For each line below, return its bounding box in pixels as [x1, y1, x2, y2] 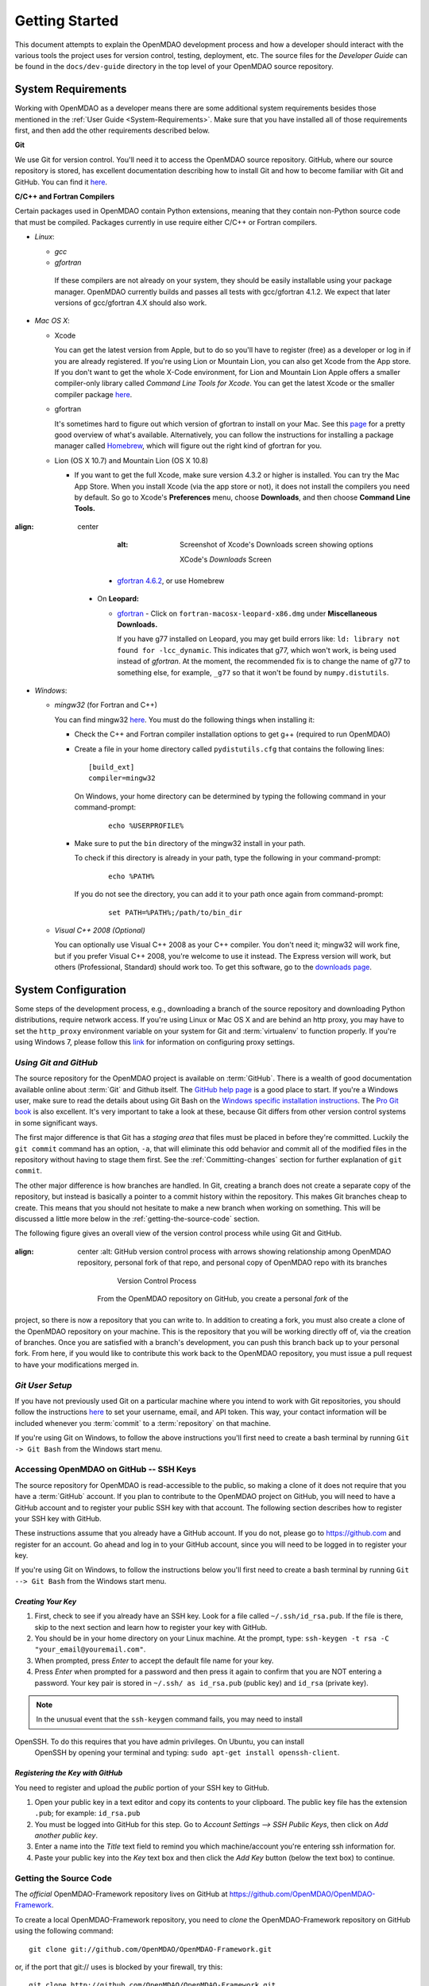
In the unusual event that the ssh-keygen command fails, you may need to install [36, 1714, 303, 1724]
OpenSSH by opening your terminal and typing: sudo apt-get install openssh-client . [34, 1748, 340, 1757]
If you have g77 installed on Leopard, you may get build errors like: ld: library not [117, 634, 400, 643]
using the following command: [14, 1926, 114, 1936]
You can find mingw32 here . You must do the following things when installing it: [54, 715, 315, 724]
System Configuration [14, 983, 127, 996]
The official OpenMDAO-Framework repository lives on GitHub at [14, 1889, 228, 1899]
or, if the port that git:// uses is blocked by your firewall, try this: [14, 1962, 223, 1972]
